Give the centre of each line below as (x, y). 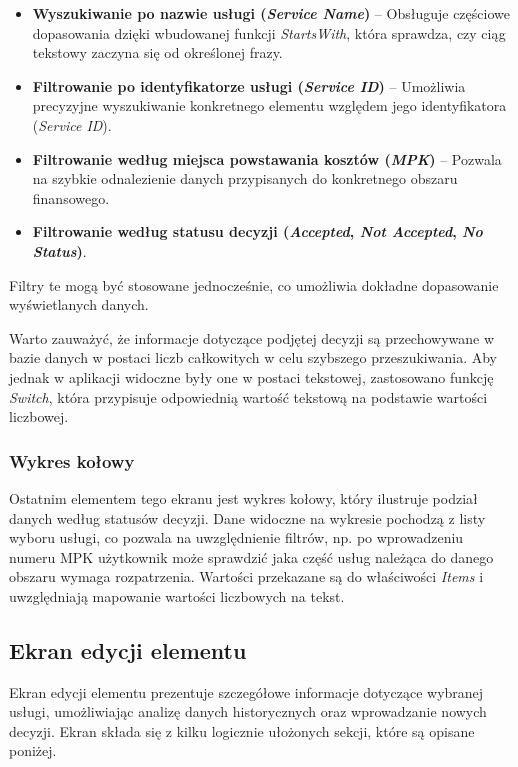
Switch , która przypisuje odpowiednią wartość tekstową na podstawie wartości (248, 396)
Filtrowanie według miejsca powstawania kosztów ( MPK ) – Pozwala (267, 158)
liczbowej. (39, 416)
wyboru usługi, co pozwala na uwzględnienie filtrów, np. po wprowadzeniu (236, 537)
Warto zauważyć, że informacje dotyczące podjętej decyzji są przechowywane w (252, 337)
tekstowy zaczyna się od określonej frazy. (157, 52)
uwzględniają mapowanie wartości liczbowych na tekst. (177, 595)
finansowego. (71, 197)
